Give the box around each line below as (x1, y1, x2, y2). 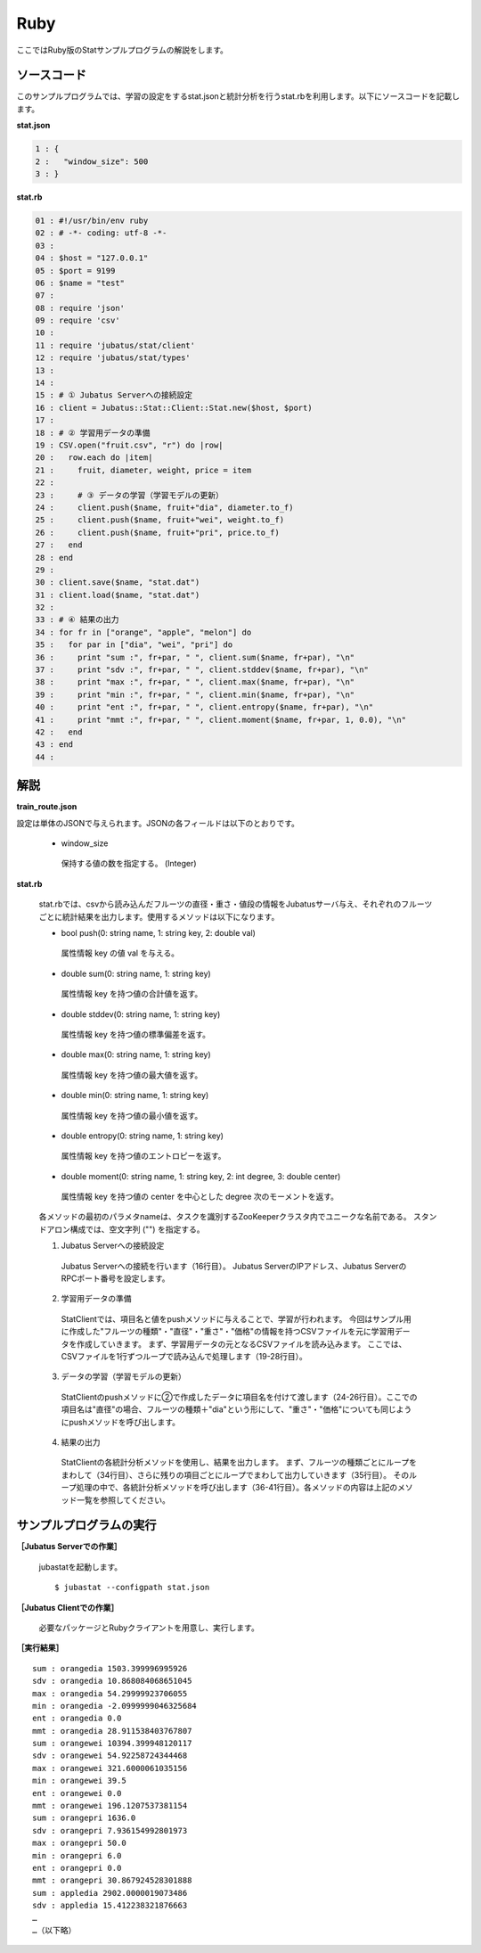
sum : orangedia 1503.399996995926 (32, 1663, 188, 1673)
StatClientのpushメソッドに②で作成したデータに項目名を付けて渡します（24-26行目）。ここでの (61, 1391, 418, 1402)
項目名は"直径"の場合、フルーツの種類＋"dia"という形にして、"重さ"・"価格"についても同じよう (61, 1404, 412, 1415)
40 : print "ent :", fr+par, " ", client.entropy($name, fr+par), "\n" (35, 702, 374, 712)
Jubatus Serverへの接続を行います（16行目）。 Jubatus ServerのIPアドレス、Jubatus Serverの (61, 1260, 407, 1271)
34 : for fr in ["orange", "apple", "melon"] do (35, 627, 252, 637)
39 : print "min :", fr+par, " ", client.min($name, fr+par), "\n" (35, 689, 355, 700)
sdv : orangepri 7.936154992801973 (32, 1826, 188, 1835)
